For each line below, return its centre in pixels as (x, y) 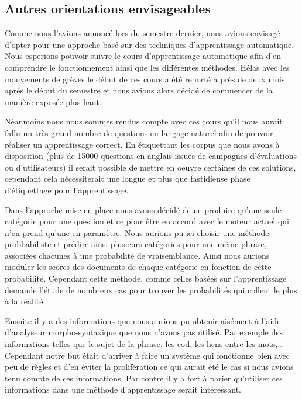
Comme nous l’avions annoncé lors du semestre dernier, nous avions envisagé (143, 33)
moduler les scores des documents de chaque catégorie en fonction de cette (138, 267)
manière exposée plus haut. (53, 101)
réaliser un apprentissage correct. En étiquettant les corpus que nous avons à (142, 144)
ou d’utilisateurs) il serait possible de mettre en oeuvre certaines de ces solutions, (150, 167)
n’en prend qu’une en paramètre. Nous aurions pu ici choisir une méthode (137, 232)
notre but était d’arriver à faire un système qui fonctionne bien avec (168, 355)
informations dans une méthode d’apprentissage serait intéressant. (123, 389)
